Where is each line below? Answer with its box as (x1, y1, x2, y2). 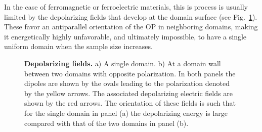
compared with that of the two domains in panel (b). (24, 117, 189, 128)
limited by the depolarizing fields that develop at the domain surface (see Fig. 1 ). (4, 11, 257, 22)
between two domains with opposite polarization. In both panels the (24, 68, 236, 78)
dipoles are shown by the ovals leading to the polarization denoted (24, 78, 230, 89)
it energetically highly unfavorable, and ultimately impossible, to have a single (4, 31, 247, 41)
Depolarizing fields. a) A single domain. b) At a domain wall (24, 58, 221, 68)
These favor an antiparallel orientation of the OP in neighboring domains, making (4, 21, 258, 32)
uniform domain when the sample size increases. (4, 41, 153, 52)
